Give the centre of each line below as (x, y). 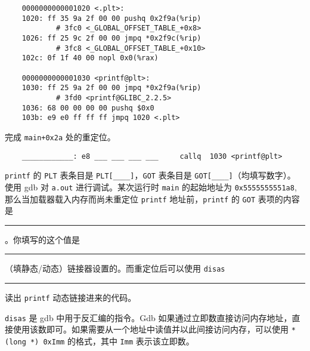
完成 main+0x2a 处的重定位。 (60, 136)
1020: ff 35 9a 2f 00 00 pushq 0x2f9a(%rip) (111, 18)
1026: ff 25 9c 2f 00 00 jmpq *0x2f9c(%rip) (111, 38)
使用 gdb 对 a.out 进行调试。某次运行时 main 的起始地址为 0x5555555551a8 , (151, 187)
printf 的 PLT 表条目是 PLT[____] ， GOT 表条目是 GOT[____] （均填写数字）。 (150, 175)
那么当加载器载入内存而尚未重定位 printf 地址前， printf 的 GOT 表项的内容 (152, 198)
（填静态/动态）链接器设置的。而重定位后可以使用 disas (115, 268)
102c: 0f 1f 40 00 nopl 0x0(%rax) (90, 58)
